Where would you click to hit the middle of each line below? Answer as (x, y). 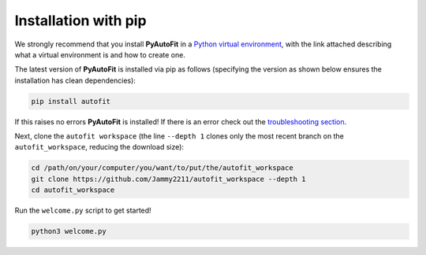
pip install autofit (71, 101)
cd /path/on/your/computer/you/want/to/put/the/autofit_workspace (162, 168)
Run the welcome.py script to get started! (83, 211)
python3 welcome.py (69, 231)
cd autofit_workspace (73, 190)
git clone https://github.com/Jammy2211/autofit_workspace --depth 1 (168, 179)
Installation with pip (80, 20)
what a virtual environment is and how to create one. (100, 54)
